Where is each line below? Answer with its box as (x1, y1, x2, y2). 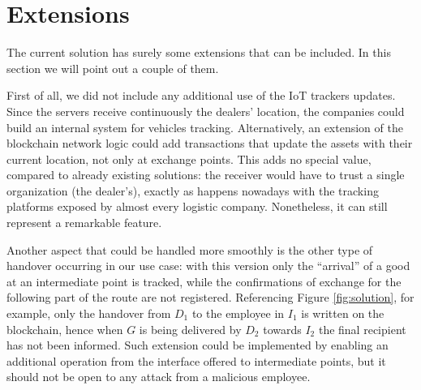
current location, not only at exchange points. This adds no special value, (6, 150, 372, 167)
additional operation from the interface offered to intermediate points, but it (6, 352, 386, 369)
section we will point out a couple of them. (6, 59, 219, 76)
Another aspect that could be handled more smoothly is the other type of (6, 241, 373, 258)
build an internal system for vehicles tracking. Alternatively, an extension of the (6, 118, 403, 135)
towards (263, 320, 302, 337)
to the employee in (191, 305, 285, 322)
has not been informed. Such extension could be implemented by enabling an (6, 336, 389, 354)
